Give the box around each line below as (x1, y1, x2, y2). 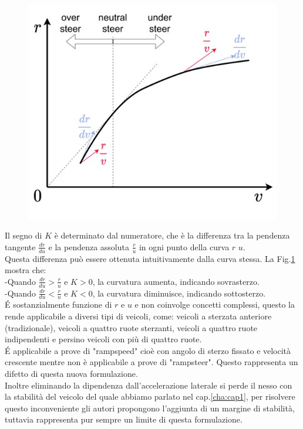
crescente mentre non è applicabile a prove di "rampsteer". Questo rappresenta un (5, 356, 298, 368)
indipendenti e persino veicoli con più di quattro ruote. (5, 333, 202, 345)
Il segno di (5, 229, 42, 241)
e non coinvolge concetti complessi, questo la (134, 298, 295, 311)
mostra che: (5, 264, 46, 276)
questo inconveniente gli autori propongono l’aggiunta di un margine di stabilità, (5, 401, 295, 414)
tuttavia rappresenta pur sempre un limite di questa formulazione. (5, 413, 243, 425)
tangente (5, 240, 36, 253)
